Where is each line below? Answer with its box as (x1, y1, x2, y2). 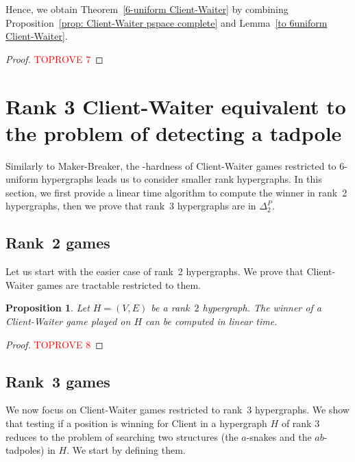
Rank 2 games (5, 232, 110, 253)
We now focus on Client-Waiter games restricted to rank (5, 402, 243, 417)
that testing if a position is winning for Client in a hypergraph (5, 416, 267, 431)
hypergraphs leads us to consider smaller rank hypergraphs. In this (41, 172, 322, 186)
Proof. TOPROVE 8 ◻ (5, 337, 103, 351)
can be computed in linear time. (145, 314, 278, 329)
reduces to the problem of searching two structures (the (5, 429, 238, 444)
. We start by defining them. (66, 443, 186, 457)
